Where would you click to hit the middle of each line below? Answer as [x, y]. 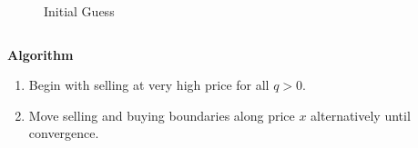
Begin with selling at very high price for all [149, 85]
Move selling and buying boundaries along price [162, 115]
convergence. [64, 133]
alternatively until [361, 115]
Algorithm [41, 54]
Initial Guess [79, 11]
